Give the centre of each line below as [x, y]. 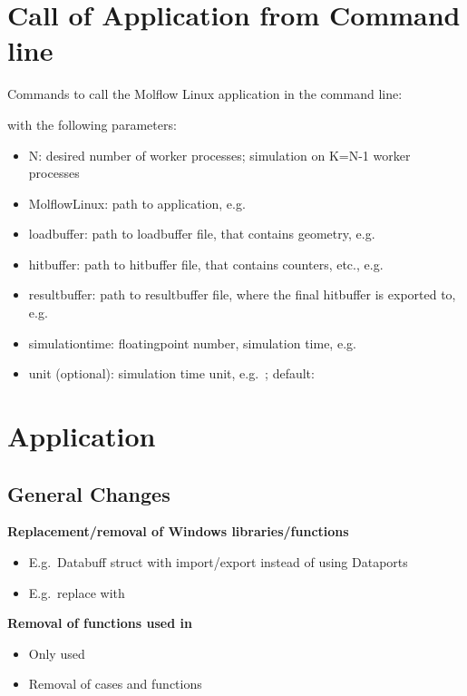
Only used [57, 653]
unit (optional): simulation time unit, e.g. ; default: [171, 373]
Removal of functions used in [100, 623]
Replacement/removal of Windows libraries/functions [178, 531]
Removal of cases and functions [115, 684]
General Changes [89, 493]
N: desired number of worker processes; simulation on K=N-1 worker [219, 155]
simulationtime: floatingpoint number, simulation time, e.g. [192, 343]
